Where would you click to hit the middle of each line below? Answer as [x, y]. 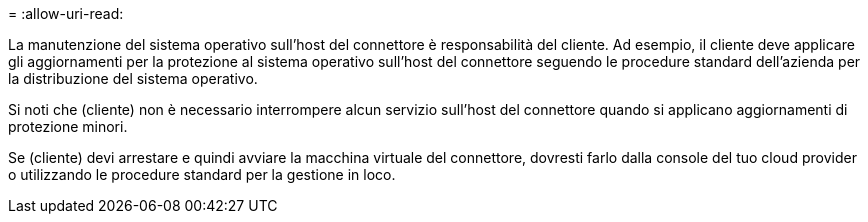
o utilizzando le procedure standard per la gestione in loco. [202, 174]
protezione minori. [68, 126]
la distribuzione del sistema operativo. [133, 78]
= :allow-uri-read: [66, 13]
